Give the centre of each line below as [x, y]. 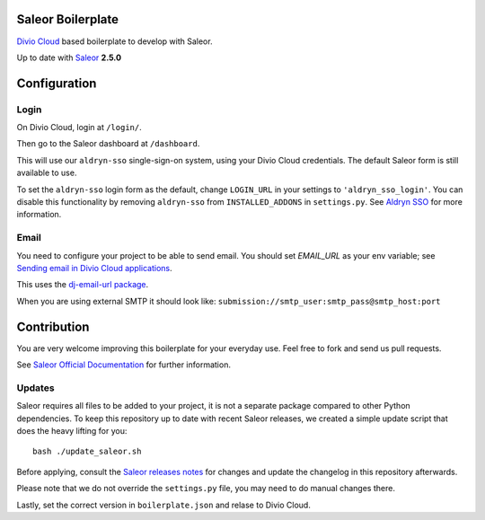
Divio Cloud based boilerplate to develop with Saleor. [115, 41]
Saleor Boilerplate [68, 19]
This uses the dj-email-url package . [83, 285]
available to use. [47, 173]
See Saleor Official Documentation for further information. [123, 365]
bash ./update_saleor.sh [87, 452]
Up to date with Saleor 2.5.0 [69, 57]
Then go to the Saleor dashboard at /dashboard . [108, 144]
